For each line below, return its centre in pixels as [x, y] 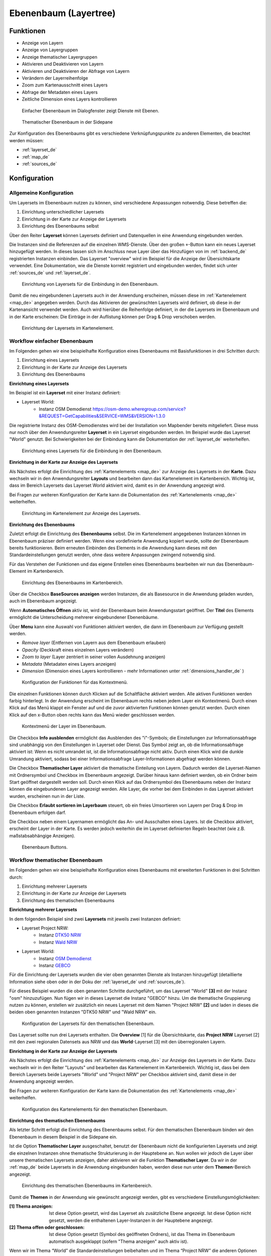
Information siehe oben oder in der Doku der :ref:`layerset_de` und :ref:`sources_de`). [97, 982]
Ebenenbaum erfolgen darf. [38, 812]
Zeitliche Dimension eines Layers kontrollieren [70, 99]
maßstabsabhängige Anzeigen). [42, 835]
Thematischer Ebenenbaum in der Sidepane [67, 122]
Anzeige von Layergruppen [50, 50]
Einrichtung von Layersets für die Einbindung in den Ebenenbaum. [90, 284]
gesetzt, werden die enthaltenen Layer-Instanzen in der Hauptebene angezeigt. [131, 1220]
